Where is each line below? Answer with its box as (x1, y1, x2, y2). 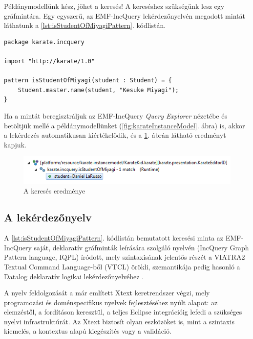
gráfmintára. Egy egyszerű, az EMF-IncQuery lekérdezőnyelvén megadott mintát (4, 10, 245, 21)
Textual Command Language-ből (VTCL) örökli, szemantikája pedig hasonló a (4, 261, 240, 271)
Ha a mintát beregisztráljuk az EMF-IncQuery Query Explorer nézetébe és (4, 110, 227, 121)
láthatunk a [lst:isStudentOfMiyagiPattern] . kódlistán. (4, 20, 166, 30)
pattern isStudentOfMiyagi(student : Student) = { (4, 77, 172, 84)
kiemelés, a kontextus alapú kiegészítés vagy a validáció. (4, 326, 171, 336)
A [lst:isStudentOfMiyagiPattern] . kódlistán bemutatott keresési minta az (4, 233, 224, 243)
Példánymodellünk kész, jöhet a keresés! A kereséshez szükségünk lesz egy (4, 1, 225, 11)
